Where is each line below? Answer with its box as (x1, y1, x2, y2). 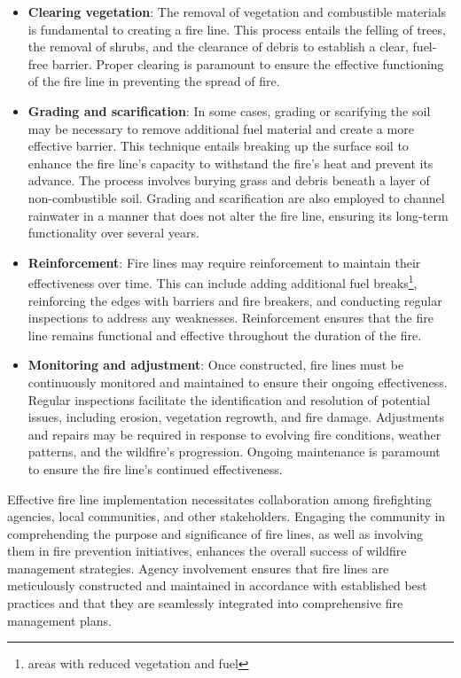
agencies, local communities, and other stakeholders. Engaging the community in (7, 507, 446, 526)
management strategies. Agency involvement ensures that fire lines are (7, 558, 389, 577)
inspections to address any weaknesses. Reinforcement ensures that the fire (27, 308, 434, 327)
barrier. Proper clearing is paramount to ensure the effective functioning (51, 54, 444, 73)
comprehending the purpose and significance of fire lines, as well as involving (7, 524, 424, 542)
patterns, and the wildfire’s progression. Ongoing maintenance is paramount (27, 442, 441, 461)
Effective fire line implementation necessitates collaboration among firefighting (7, 489, 432, 508)
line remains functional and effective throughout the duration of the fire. (27, 325, 422, 344)
